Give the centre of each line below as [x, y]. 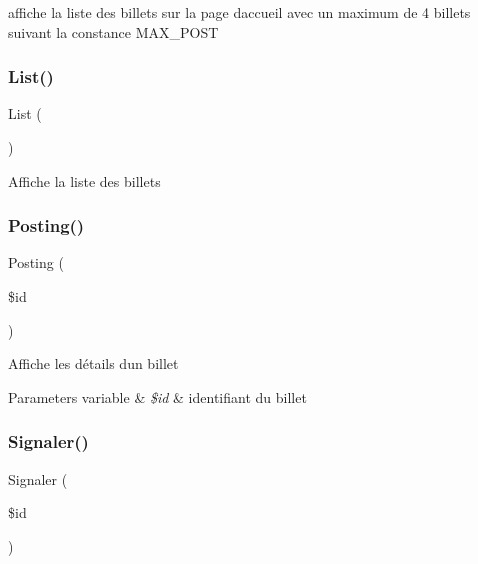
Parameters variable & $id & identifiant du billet [157, 396]
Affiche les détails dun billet [93, 363]
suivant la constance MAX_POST [113, 31]
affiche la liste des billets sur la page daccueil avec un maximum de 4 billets [239, 12]
